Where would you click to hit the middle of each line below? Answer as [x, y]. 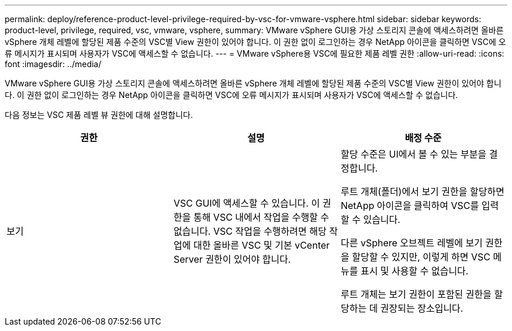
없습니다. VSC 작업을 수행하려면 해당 [250, 231]
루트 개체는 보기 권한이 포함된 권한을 [416, 294]
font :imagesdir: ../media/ [53, 64]
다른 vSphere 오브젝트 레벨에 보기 [411, 243]
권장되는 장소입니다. [422, 308]
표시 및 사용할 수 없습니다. [414, 271]
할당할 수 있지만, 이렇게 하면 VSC [421, 257]
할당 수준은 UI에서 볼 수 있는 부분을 [414, 154]
